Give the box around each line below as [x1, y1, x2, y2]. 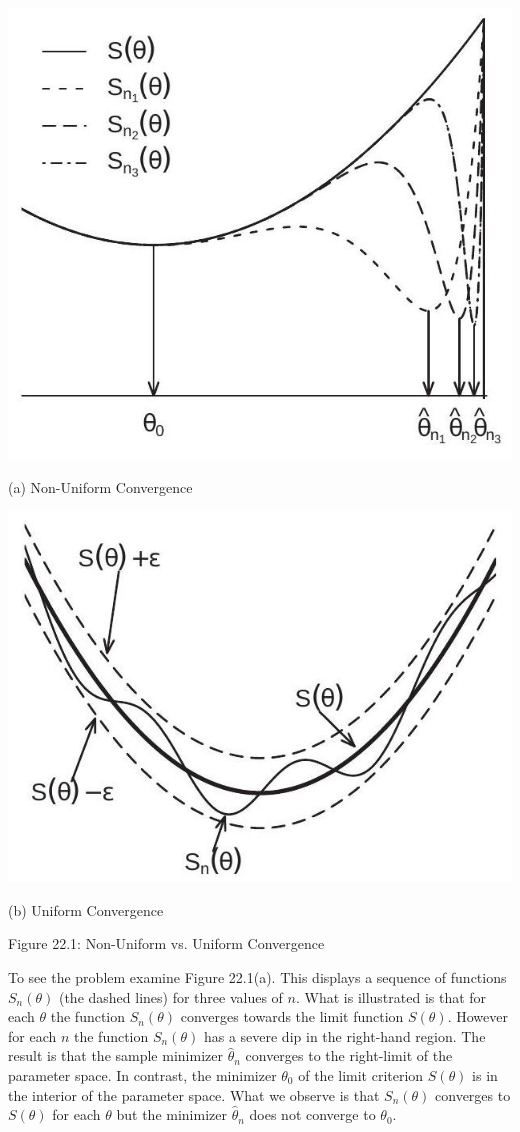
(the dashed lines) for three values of [58, 986, 283, 1007]
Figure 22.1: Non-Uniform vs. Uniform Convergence [8, 933, 325, 954]
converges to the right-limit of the [245, 1045, 453, 1066]
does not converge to [249, 1104, 376, 1125]
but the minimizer [116, 1104, 227, 1125]
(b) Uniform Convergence [8, 899, 164, 920]
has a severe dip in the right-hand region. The [203, 1025, 486, 1046]
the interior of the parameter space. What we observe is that [8, 1084, 380, 1105]
